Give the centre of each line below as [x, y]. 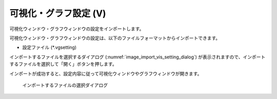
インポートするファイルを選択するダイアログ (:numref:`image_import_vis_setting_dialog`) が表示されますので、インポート [137, 57]
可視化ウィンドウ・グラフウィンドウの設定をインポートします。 [77, 29]
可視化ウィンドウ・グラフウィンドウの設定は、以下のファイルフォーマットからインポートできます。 [115, 38]
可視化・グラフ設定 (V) [58, 13]
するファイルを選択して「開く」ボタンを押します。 [63, 64]
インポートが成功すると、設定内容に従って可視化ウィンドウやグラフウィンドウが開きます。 [106, 73]
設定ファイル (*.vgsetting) [50, 47]
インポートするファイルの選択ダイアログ [65, 85]
